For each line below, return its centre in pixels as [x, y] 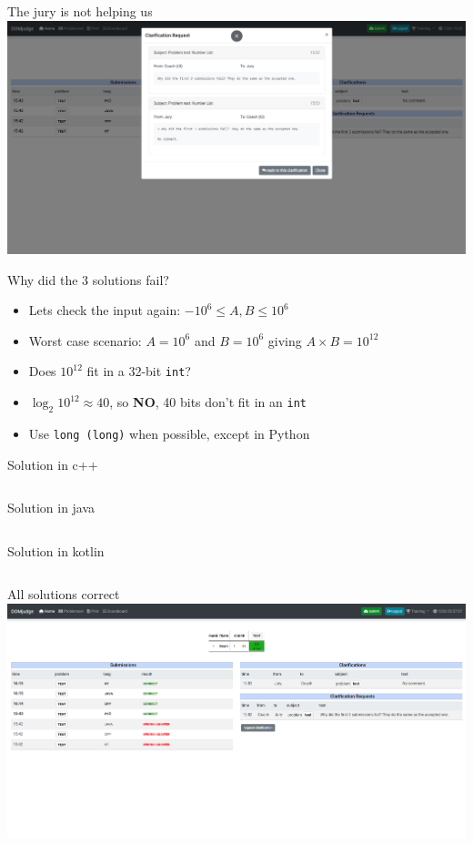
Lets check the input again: [105, 310]
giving [285, 340]
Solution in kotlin [56, 550]
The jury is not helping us [80, 11]
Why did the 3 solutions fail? [88, 279]
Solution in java [51, 508]
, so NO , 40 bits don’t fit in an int [208, 402]
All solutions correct [64, 594]
